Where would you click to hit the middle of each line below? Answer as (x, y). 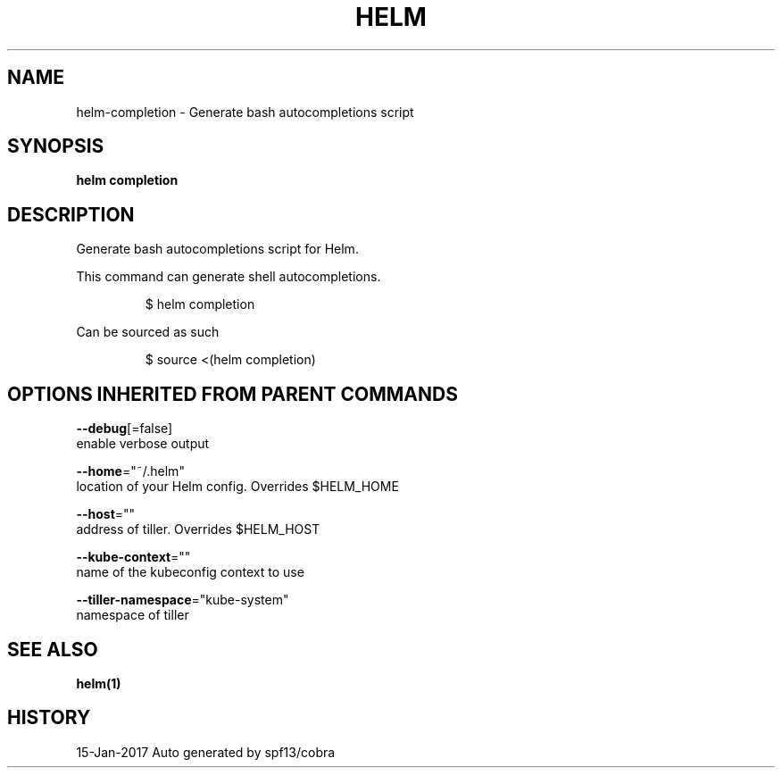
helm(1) (99, 683)
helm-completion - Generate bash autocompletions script (245, 112)
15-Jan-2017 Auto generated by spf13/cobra (206, 752)
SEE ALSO (53, 649)
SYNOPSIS (56, 146)
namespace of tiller (133, 615)
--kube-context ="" (133, 557)
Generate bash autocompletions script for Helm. (217, 249)
